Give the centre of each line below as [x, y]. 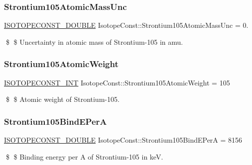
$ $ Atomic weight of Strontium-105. [63, 99]
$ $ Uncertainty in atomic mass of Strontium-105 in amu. [94, 41]
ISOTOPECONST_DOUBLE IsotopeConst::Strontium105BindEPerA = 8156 [123, 140]
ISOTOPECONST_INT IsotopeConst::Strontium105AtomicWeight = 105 [117, 82]
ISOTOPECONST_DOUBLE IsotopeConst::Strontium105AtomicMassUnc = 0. [126, 25]
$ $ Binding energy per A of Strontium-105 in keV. [84, 156]
